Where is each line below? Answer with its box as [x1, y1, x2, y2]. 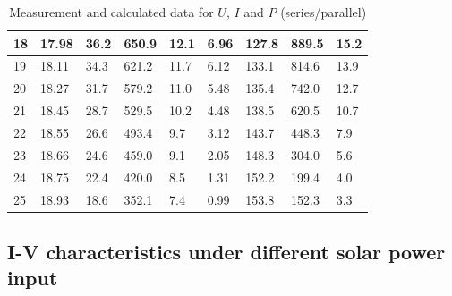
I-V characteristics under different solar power [7, 237, 446, 265]
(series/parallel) [280, 3, 367, 21]
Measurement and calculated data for [9, 3, 214, 21]
